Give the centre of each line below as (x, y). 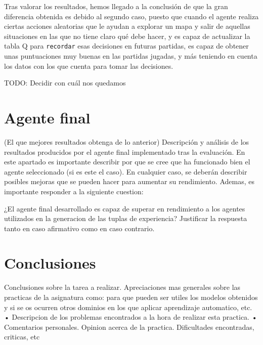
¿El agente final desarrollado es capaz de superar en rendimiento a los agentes (125, 208)
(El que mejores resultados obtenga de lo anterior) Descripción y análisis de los (127, 141)
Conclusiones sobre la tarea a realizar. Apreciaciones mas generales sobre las (122, 287)
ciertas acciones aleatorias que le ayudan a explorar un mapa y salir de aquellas (127, 26)
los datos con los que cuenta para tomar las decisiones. (89, 66)
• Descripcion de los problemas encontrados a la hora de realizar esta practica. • (131, 317)
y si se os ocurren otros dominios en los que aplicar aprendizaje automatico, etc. (128, 307)
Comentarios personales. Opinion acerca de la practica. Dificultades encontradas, (129, 327)
